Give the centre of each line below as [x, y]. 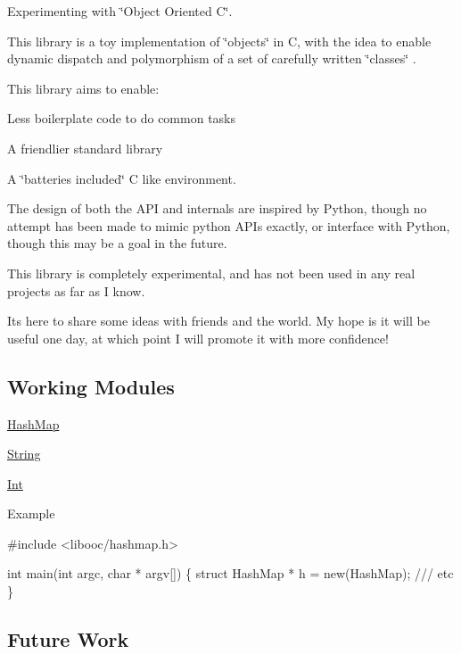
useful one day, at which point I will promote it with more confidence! [198, 338]
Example [31, 513]
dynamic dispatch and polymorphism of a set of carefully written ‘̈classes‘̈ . [212, 58]
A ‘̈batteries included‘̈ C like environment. [122, 178]
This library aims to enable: [83, 88]
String [24, 454]
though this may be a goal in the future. [117, 243]
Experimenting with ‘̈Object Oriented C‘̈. [120, 11]
